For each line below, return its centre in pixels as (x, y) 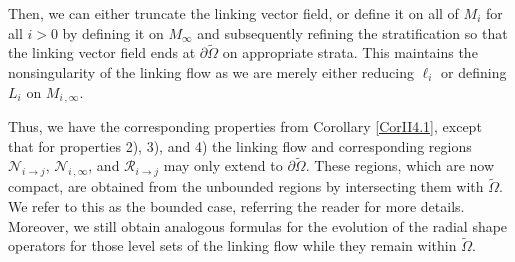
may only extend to (223, 165)
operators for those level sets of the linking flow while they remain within (232, 245)
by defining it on (113, 32)
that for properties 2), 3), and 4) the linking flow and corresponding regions (240, 145)
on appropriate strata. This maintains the (350, 52)
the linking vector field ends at (102, 52)
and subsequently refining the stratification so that (352, 32)
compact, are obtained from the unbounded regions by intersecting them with (246, 186)
